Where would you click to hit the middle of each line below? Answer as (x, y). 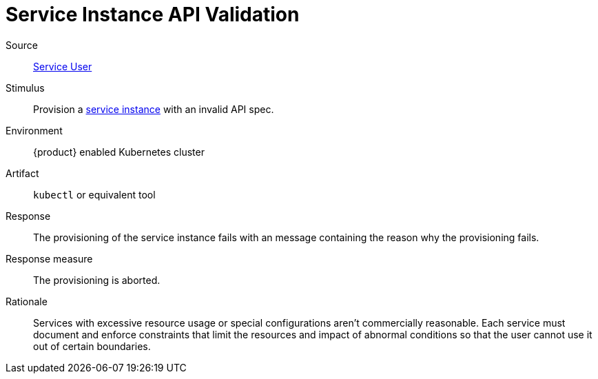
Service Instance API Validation (153, 14)
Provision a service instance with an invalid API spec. (154, 109)
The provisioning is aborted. (97, 280)
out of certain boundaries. (92, 346)
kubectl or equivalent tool (94, 194)
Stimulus (25, 88)
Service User (63, 66)
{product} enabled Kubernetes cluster (119, 152)
